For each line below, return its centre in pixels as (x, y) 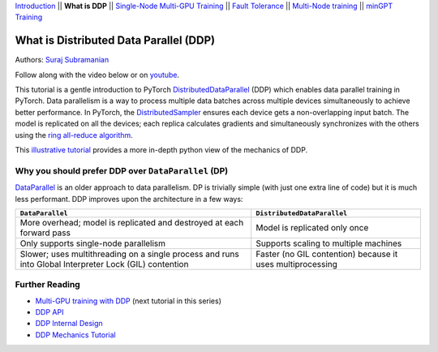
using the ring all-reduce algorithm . (74, 135)
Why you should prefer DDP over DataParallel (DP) (122, 170)
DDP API (49, 312)
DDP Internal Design (69, 324)
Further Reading (47, 285)
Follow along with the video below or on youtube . (97, 75)
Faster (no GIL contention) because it (327, 254)
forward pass (45, 233)
